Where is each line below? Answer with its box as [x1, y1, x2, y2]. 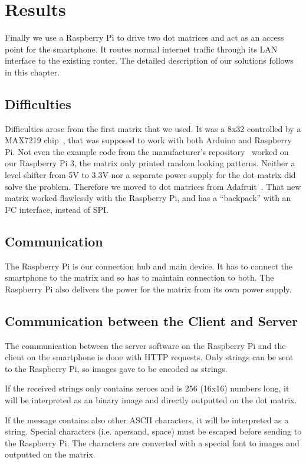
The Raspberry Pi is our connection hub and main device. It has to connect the [5, 259, 293, 272]
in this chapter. [5, 65, 60, 78]
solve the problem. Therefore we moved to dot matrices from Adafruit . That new [5, 180, 301, 192]
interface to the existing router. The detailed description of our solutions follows [5, 54, 294, 67]
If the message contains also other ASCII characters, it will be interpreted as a [5, 413, 289, 426]
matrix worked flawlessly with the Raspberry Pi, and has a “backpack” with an [5, 192, 291, 204]
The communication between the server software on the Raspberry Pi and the [5, 339, 286, 351]
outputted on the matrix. [5, 448, 96, 460]
